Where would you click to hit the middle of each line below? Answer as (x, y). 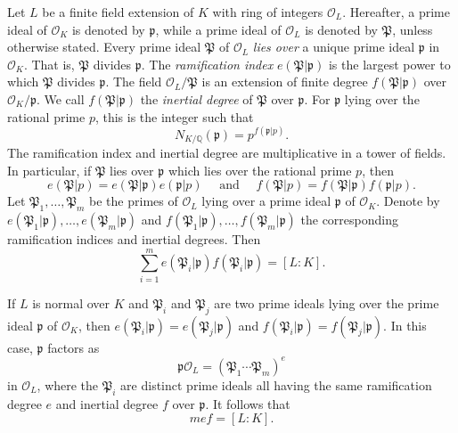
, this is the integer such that (174, 116)
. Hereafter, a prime (396, 12)
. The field (134, 82)
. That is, (49, 64)
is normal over (71, 302)
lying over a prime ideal (266, 201)
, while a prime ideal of (218, 29)
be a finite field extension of (118, 12)
